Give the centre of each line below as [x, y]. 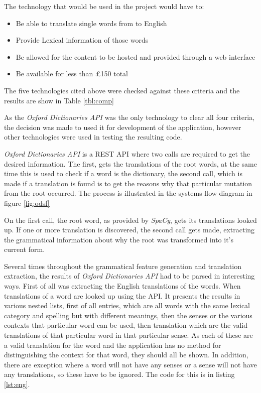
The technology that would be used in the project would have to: [104, 6]
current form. [25, 249]
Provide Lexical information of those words [82, 40]
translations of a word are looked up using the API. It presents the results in [122, 295]
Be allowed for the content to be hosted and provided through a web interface [136, 56]
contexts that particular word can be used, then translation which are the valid [126, 325]
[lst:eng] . [17, 384]
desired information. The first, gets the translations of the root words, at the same [130, 163]
